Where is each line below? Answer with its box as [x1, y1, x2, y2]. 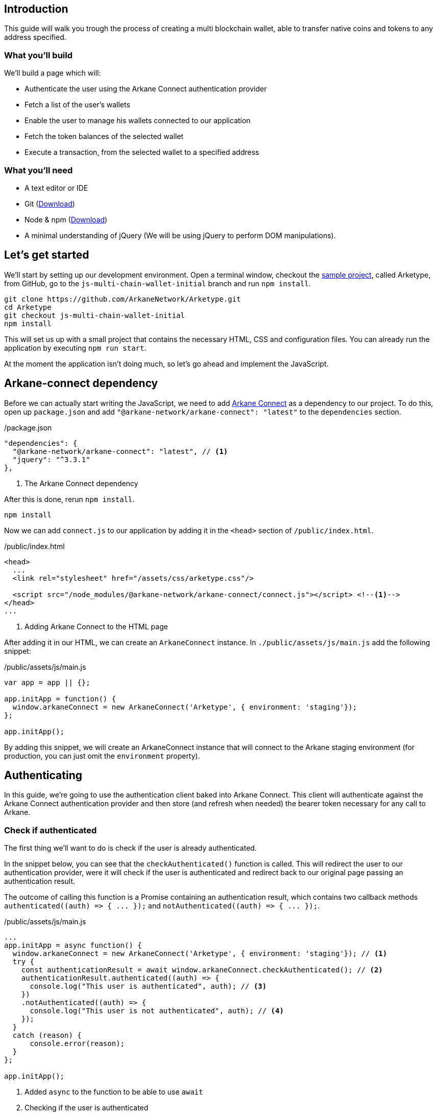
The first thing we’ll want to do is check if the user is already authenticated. [4, 844, 257, 853]
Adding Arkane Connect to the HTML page [25, 622, 168, 631]
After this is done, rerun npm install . [4, 494, 135, 504]
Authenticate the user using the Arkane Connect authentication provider [25, 84, 267, 94]
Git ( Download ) [25, 199, 75, 208]
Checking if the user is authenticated [25, 1103, 149, 1112]
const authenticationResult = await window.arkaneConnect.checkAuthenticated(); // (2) [21, 966, 383, 974]
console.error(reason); [30, 1039, 125, 1048]
